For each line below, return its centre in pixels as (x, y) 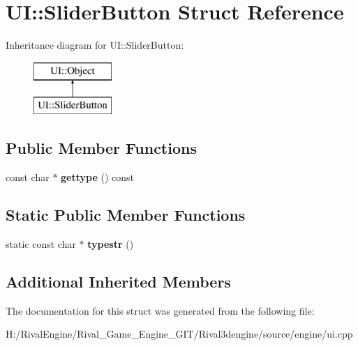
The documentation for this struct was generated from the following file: (160, 310)
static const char (41, 243)
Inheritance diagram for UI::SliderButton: (95, 45)
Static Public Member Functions (126, 215)
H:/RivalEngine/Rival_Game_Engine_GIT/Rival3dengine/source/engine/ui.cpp (179, 334)
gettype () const (98, 177)
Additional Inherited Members (118, 281)
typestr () (111, 243)
